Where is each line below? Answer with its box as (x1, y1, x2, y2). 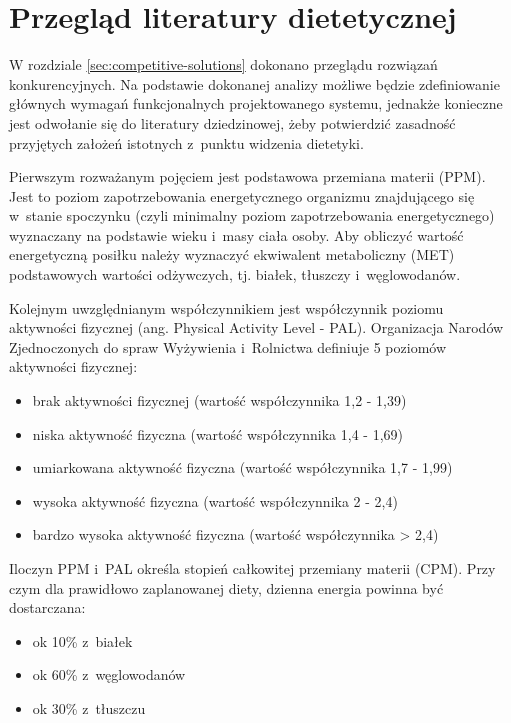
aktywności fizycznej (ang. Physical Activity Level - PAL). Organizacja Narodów (9, 317, 504, 338)
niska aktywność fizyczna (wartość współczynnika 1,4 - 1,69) (32, 423, 403, 444)
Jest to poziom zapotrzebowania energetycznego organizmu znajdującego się (9, 185, 475, 206)
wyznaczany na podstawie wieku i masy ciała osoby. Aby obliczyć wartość (9, 224, 464, 245)
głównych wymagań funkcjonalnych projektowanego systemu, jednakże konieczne (9, 93, 503, 114)
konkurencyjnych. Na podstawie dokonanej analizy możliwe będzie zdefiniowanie (9, 73, 500, 94)
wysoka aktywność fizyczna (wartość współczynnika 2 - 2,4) (32, 490, 398, 511)
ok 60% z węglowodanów (32, 664, 186, 685)
